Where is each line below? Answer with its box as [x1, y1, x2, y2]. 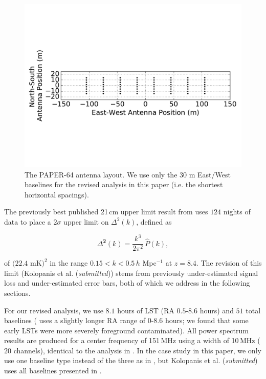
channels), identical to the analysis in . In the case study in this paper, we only [13, 345, 261, 355]
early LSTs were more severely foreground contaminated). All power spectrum [4, 325, 249, 335]
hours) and [199, 305, 234, 315]
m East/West [189, 169, 231, 179]
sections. [4, 287, 31, 298]
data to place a [4, 216, 51, 227]
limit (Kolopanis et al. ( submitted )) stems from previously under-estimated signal [4, 267, 258, 278]
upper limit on [63, 216, 109, 227]
